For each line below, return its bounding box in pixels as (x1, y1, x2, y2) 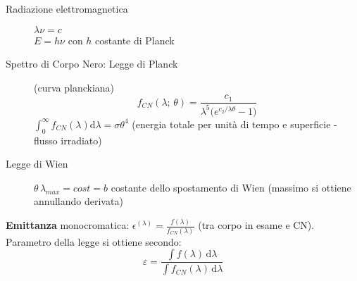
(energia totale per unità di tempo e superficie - (132, 116, 337, 131)
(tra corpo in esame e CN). (198, 218, 315, 232)
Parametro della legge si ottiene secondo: (6, 234, 182, 249)
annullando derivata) (34, 194, 123, 208)
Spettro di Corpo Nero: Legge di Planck (6, 56, 178, 71)
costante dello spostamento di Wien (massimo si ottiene (111, 180, 351, 194)
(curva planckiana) (34, 80, 115, 94)
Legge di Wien (6, 156, 68, 171)
